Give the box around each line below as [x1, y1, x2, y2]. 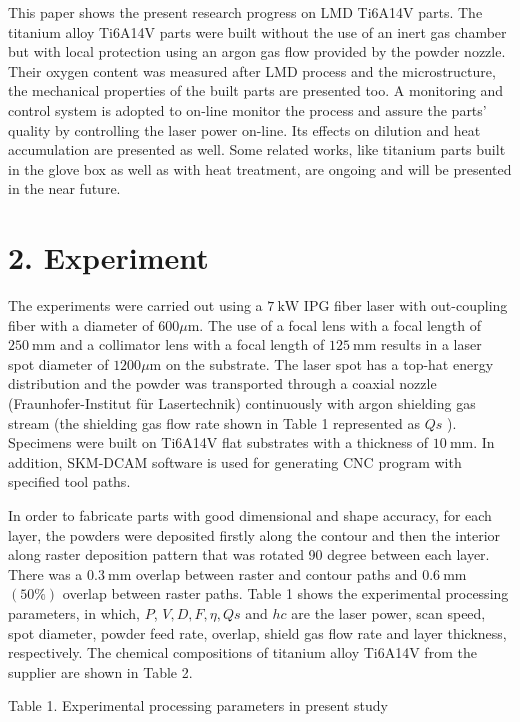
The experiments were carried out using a [8, 295, 263, 316]
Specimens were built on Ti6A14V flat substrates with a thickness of [8, 432, 429, 453]
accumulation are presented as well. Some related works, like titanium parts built [8, 139, 506, 160]
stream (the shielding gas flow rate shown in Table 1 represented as [8, 412, 421, 433]
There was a [8, 563, 83, 584]
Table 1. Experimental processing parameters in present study [8, 695, 388, 716]
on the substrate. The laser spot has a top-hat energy [165, 353, 494, 374]
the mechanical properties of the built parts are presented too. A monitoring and [8, 80, 504, 101]
